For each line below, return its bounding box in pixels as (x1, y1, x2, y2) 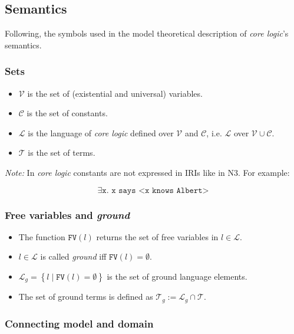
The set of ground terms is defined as (18, 290, 153, 303)
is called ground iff (40, 250, 107, 263)
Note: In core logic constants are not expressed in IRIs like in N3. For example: (5, 166, 290, 178)
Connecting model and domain (5, 316, 154, 330)
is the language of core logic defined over (28, 126, 174, 139)
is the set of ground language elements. (107, 270, 247, 282)
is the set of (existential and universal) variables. (27, 87, 203, 99)
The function (18, 230, 65, 243)
